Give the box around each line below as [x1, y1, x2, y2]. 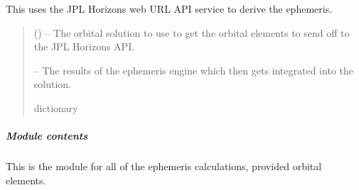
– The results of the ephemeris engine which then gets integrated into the [33, 62, 353, 77]
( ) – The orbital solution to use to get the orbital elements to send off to [33, 25, 350, 40]
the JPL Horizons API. [33, 39, 135, 54]
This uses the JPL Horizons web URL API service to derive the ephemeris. [6, 1, 333, 16]
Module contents [6, 128, 87, 143]
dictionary [33, 100, 78, 115]
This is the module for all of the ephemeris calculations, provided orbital [6, 159, 322, 174]
